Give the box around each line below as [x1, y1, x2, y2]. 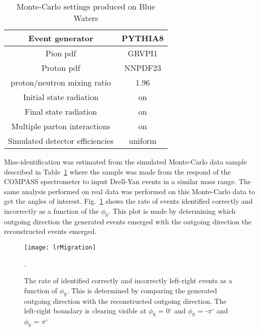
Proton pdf [41, 62, 80, 73]
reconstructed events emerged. [4, 226, 97, 236]
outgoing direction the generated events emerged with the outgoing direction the [4, 216, 251, 226]
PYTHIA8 [121, 32, 164, 44]
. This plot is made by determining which [108, 205, 236, 216]
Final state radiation [25, 106, 97, 117]
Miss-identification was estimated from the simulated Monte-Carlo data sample [4, 156, 247, 167]
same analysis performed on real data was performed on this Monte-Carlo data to [4, 186, 255, 196]
